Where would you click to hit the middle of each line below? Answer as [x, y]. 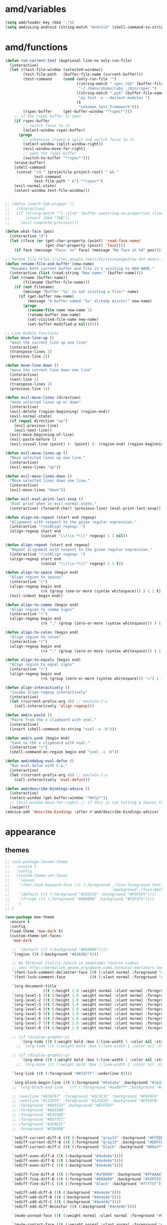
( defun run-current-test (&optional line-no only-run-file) [69, 60]
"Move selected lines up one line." [47, 458]
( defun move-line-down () [32, 366]
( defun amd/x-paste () [29, 715]
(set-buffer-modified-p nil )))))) [63, 324]
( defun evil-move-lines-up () [37, 453]
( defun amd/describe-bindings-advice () [48, 789]
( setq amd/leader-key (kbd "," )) [40, 22]
